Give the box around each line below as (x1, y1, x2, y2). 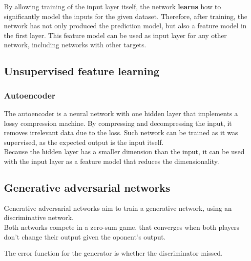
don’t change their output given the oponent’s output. (4, 231, 166, 241)
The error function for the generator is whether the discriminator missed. (4, 248, 223, 258)
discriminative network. (4, 212, 74, 222)
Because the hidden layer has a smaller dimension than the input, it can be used (4, 146, 245, 157)
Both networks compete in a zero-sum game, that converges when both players (4, 221, 240, 232)
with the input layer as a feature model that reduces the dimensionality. (4, 156, 219, 166)
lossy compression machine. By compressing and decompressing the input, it (4, 118, 232, 128)
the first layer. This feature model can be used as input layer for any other (4, 30, 227, 40)
